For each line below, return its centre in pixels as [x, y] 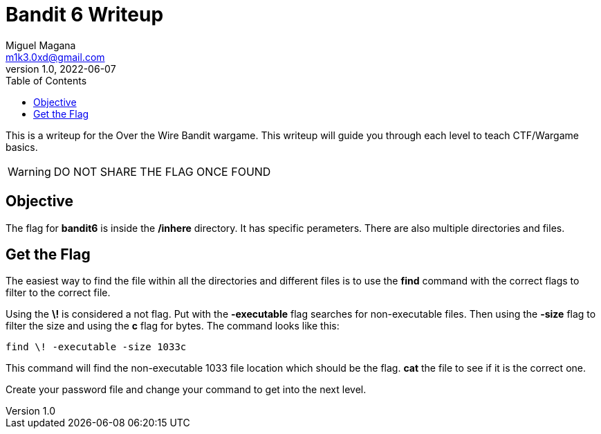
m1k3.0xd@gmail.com [55, 57]
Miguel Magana [41, 45]
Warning [29, 171]
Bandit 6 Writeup [85, 15]
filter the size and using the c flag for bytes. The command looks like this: [173, 326]
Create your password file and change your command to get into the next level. [186, 390]
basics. [22, 147]
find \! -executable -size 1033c [96, 347]
